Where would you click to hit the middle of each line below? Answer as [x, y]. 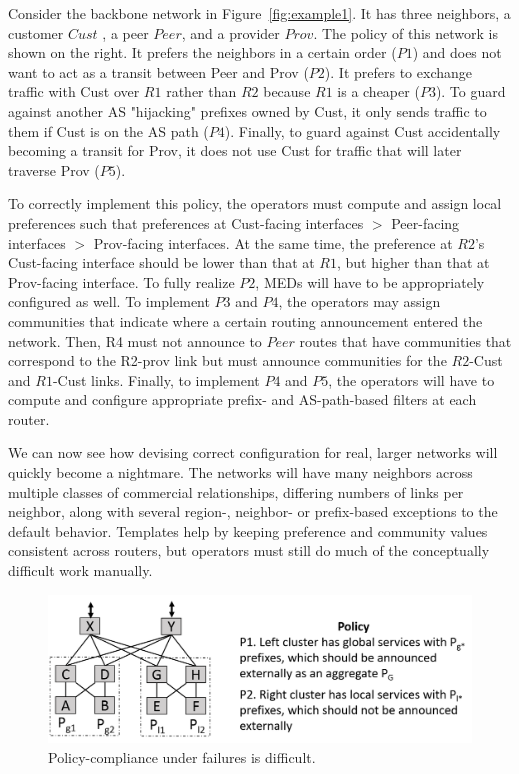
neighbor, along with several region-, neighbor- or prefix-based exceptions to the [253, 511]
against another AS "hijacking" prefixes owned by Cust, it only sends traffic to [247, 110]
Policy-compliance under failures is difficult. [182, 756]
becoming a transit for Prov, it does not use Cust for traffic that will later [235, 150]
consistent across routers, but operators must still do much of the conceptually [249, 550]
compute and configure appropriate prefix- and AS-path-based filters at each [242, 399]
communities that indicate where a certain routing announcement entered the [245, 320]
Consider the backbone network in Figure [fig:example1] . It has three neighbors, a [259, 13]
